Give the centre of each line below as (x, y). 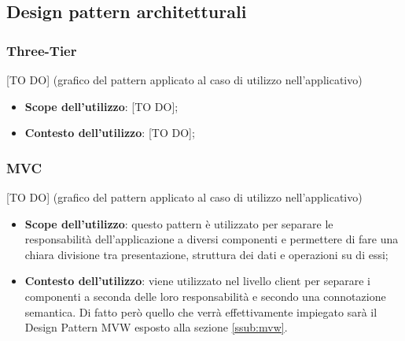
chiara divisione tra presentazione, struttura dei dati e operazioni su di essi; (206, 254)
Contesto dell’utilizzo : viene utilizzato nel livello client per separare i (198, 281)
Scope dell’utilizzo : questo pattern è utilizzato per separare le (179, 223)
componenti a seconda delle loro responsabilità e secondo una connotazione (205, 296)
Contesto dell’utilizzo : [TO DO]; (110, 133)
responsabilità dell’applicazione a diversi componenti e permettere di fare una (212, 239)
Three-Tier (42, 50)
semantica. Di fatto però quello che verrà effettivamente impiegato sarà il (201, 311)
